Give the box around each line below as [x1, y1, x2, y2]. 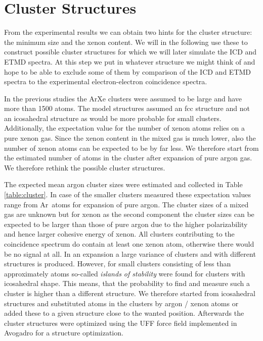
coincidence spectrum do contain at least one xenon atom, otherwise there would [4, 239, 254, 249]
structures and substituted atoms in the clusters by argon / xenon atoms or [4, 298, 239, 308]
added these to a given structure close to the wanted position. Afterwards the [4, 308, 244, 318]
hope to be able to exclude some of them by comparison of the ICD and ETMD [4, 66, 251, 77]
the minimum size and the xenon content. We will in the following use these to [4, 36, 248, 47]
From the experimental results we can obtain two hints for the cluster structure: [4, 27, 252, 37]
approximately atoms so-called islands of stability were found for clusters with [4, 268, 245, 278]
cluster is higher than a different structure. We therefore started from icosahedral [4, 288, 255, 298]
